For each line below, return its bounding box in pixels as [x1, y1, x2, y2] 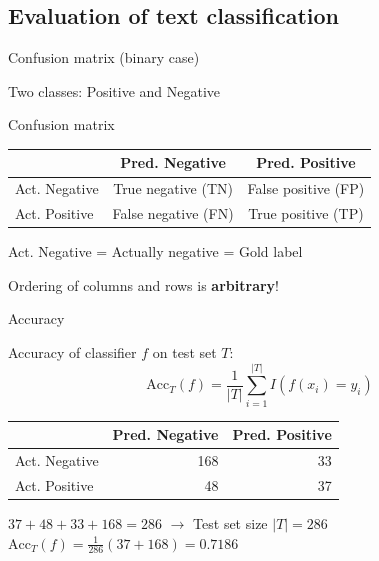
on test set [152, 342, 217, 363]
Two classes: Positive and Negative [8, 80, 221, 101]
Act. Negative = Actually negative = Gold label [8, 241, 303, 262]
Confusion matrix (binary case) [8, 47, 200, 68]
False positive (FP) [247, 178, 365, 199]
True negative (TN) [113, 178, 233, 199]
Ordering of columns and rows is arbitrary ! [8, 274, 279, 295]
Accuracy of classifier [8, 342, 137, 363]
